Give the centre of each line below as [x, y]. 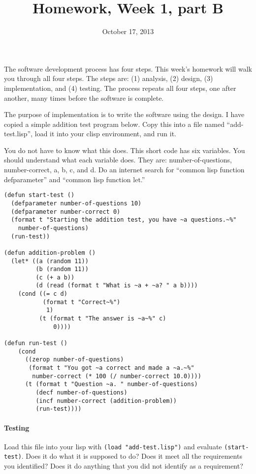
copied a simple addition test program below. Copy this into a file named [114, 124]
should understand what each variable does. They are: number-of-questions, [118, 160]
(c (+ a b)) [55, 277]
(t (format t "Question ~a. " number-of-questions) [111, 384]
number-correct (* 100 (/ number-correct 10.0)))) [117, 376]
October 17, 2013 [128, 31]
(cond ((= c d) [43, 294]
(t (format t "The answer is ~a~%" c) [103, 319]
